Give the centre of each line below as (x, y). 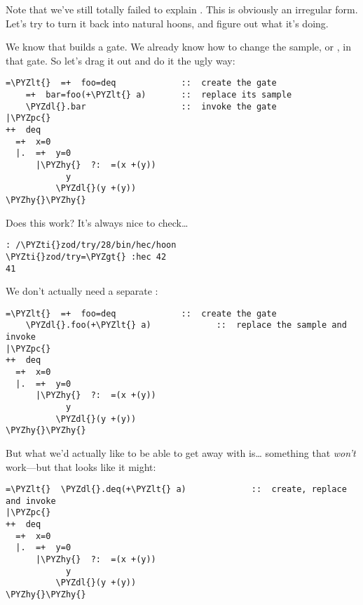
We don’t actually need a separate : (82, 291)
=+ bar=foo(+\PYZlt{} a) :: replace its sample (159, 95)
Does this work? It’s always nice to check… (97, 222)
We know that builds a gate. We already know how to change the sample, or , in (178, 47)
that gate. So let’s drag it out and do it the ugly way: (121, 60)
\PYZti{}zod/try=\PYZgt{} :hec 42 (86, 257)
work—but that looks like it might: (81, 466)
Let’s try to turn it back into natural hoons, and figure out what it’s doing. (167, 23)
